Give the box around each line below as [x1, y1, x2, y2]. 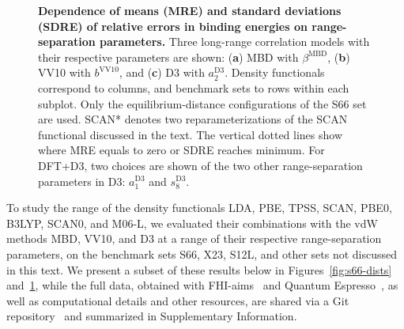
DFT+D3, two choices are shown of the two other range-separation [38, 157, 363, 173]
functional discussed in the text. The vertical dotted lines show [38, 126, 343, 142]
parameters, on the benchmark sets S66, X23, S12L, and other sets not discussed [6, 245, 398, 262]
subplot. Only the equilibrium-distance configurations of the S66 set [38, 95, 367, 112]
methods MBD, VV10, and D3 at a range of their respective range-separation [6, 230, 382, 247]
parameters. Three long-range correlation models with [100, 33, 370, 50]
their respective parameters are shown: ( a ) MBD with [38, 48, 299, 65]
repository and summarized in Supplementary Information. [6, 308, 297, 324]
